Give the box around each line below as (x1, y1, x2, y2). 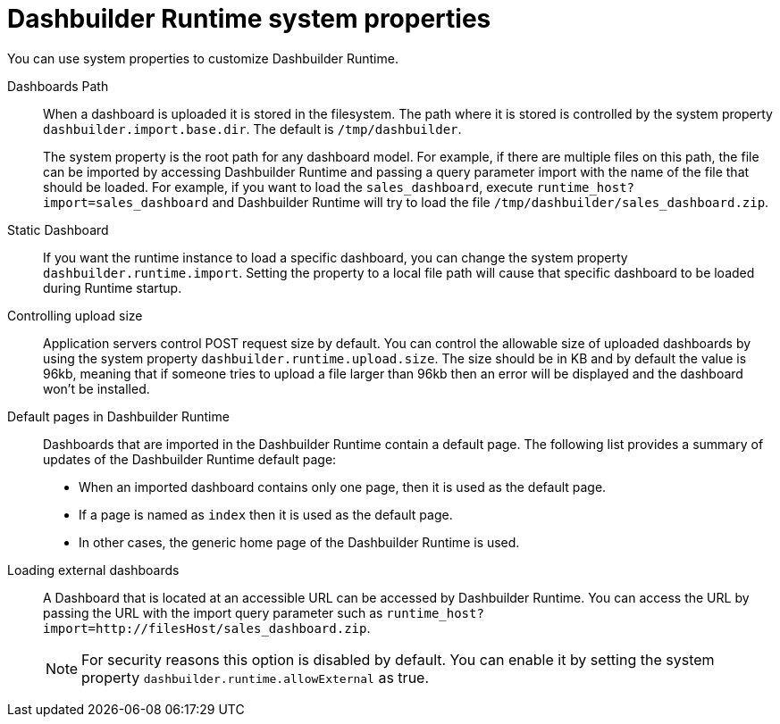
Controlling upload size (7, 307, 143, 323)
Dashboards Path (7, 78, 109, 94)
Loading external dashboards (7, 562, 180, 578)
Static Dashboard (7, 221, 109, 237)
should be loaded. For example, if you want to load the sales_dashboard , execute (43, 179, 533, 195)
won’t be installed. (43, 380, 150, 396)
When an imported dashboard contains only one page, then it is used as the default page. (79, 479, 607, 495)
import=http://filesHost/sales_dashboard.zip (43, 620, 367, 636)
